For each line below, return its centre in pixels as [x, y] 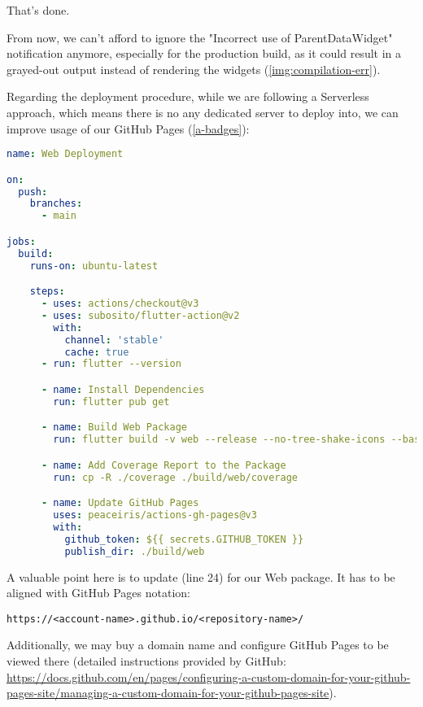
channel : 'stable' [114, 340]
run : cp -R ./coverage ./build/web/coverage [175, 477]
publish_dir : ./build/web [135, 551]
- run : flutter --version [111, 364]
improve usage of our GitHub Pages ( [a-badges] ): [128, 128]
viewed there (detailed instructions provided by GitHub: [146, 660]
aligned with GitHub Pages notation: [98, 593]
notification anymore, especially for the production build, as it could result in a [204, 53]
